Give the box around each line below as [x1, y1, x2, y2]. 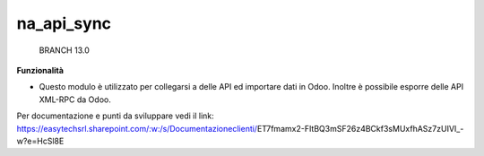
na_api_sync [16, 13, 112, 33]
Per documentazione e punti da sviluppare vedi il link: [16, 110, 214, 121]
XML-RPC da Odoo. [39, 94, 111, 105]
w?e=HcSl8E [16, 135, 65, 146]
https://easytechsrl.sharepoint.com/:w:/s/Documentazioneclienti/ [16, 123, 258, 134]
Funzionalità [16, 65, 65, 75]
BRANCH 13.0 [39, 45, 90, 56]
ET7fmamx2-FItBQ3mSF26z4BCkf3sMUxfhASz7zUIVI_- [256, 123, 464, 134]
